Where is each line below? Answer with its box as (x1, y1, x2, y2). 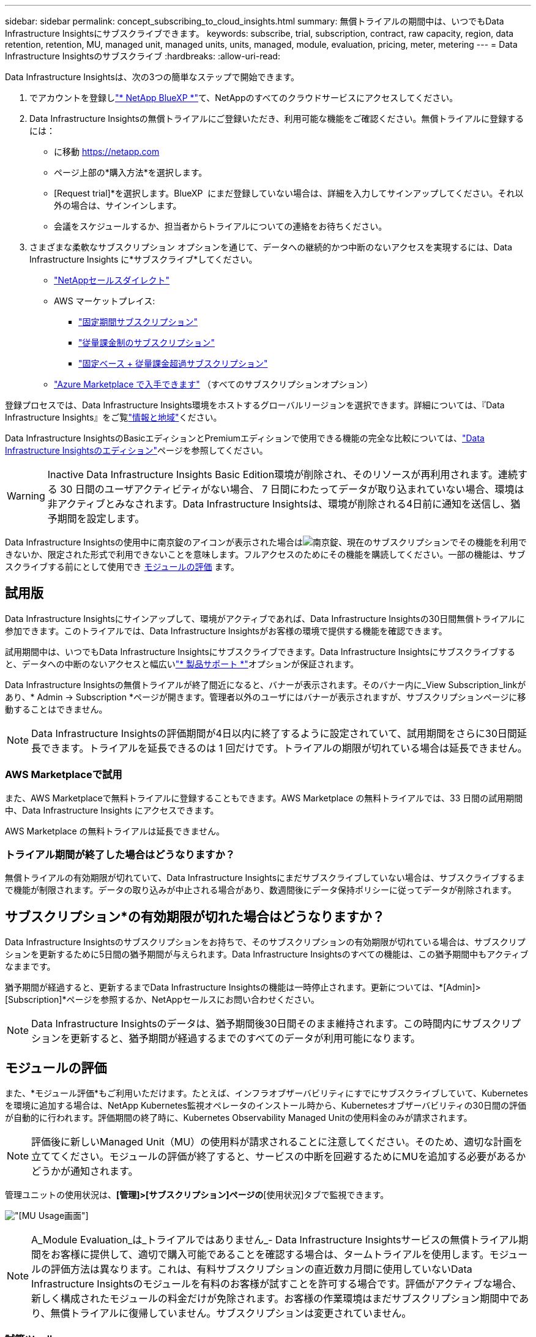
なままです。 (5, 961, 56, 972)
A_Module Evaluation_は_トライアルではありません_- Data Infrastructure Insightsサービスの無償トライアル (31, 1234, 519, 1246)
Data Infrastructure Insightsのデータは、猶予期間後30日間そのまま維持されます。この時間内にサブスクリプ (31, 1017, 521, 1030)
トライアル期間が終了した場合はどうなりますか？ (5, 848, 236, 861)
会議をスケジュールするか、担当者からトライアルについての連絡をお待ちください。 (54, 221, 387, 231)
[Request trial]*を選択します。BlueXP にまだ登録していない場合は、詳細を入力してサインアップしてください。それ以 (54, 188, 524, 198)
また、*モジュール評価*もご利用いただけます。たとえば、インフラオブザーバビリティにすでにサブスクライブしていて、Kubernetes (5, 1088, 528, 1099)
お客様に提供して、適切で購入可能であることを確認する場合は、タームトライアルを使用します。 (51, 1248, 489, 1261)
